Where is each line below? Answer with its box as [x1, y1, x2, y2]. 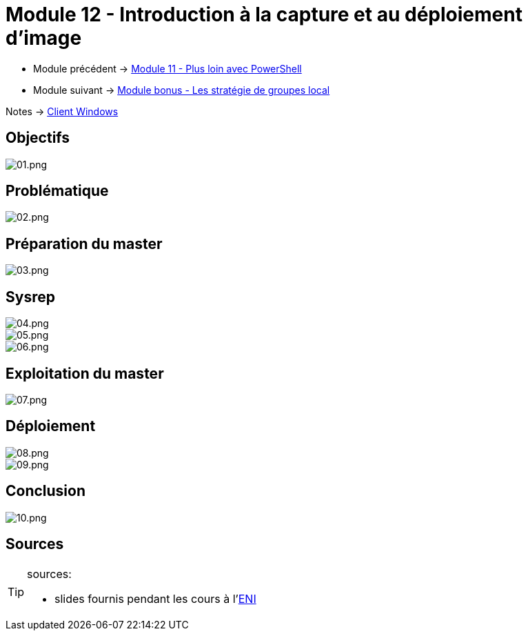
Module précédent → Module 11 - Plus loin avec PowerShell [33, 62, 302, 74]
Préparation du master [6, 235, 163, 252]
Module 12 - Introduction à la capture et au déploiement [6, 3, 522, 26]
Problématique [6, 182, 109, 200]
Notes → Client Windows [6, 105, 119, 117]
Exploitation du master [6, 364, 164, 382]
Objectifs [6, 129, 70, 147]
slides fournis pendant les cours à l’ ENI [54, 591, 256, 606]
